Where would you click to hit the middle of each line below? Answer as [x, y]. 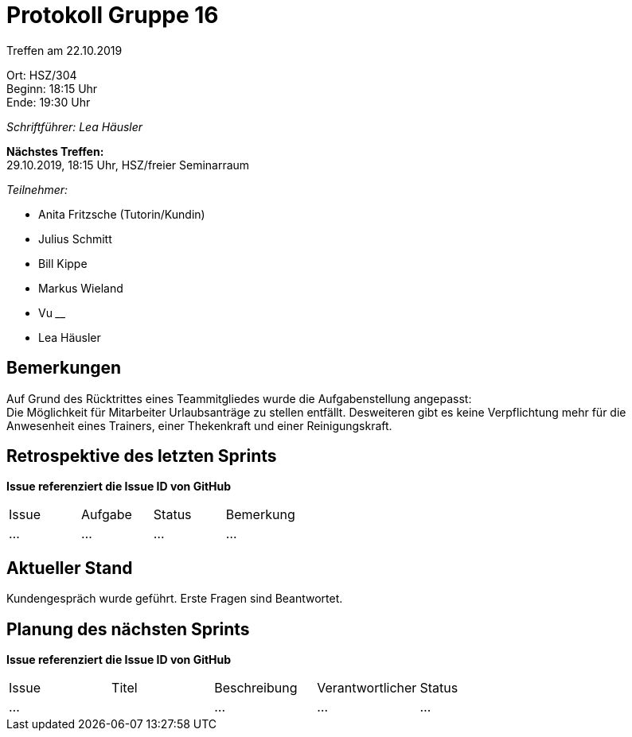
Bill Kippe [63, 263]
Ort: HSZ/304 [42, 75]
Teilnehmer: [37, 189]
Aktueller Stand [70, 568]
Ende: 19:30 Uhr [49, 102]
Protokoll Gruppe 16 [113, 15]
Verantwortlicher [367, 688]
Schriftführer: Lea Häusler [75, 126]
